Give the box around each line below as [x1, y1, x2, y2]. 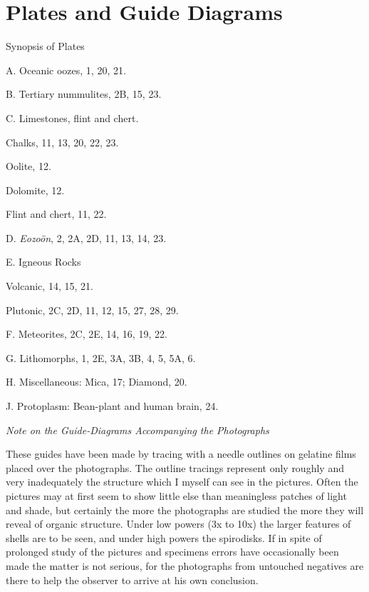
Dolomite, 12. [6, 182, 65, 197]
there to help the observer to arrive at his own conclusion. [6, 572, 259, 587]
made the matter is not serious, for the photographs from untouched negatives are [6, 558, 364, 573]
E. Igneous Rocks [6, 254, 81, 269]
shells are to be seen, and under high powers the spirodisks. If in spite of [6, 530, 322, 545]
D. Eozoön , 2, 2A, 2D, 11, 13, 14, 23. [6, 230, 167, 245]
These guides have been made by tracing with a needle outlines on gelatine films [6, 446, 356, 461]
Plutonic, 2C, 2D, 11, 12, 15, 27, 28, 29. [6, 302, 179, 317]
